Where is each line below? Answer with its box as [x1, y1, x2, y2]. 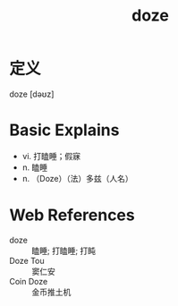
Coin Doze [9, 276, 48, 286]
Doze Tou [9, 255, 45, 266]
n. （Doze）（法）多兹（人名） [21, 173, 134, 183]
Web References [9, 205, 136, 225]
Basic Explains [9, 120, 120, 140]
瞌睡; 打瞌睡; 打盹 [31, 245, 97, 256]
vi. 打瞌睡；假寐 [21, 150, 81, 161]
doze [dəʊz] [9, 89, 55, 99]
